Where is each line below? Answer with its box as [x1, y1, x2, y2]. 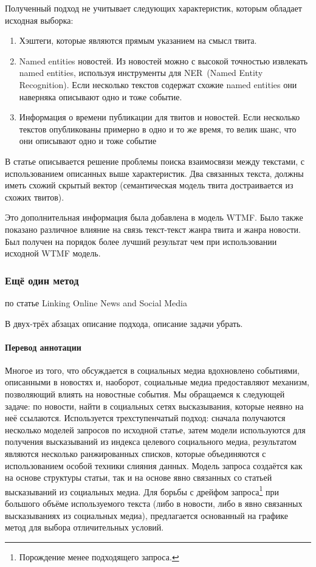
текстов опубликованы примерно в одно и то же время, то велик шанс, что [19, 122, 297, 135]
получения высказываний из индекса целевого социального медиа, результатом [5, 435, 297, 448]
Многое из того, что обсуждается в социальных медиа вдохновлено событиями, [5, 363, 300, 376]
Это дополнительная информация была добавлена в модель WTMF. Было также [5, 211, 303, 224]
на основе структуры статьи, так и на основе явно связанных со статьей [5, 471, 272, 484]
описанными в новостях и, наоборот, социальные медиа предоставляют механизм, [5, 376, 309, 388]
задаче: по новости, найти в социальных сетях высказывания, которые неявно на [5, 399, 304, 412]
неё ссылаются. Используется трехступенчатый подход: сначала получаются [5, 411, 286, 424]
